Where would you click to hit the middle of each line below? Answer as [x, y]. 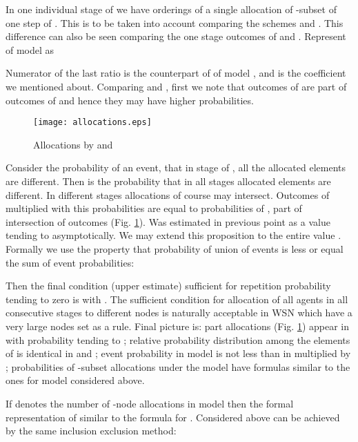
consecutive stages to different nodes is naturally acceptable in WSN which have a [179, 313]
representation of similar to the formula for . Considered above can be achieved [173, 417]
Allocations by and [73, 144]
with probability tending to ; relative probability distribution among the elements [178, 339]
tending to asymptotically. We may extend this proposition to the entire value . [173, 235]
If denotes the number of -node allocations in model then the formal [150, 403]
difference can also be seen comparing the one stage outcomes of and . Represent [176, 36]
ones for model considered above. [75, 380]
